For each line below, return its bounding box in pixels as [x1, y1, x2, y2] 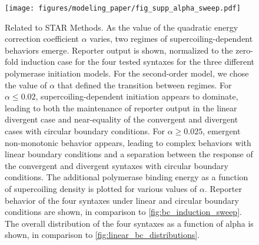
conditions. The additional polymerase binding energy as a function [5, 171, 248, 183]
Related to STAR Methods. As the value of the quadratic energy [5, 21, 238, 33]
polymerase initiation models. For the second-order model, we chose [5, 67, 249, 80]
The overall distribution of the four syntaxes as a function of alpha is [5, 217, 254, 229]
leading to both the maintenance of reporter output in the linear [5, 101, 237, 114]
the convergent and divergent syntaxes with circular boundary [5, 159, 228, 171]
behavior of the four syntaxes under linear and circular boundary [5, 194, 239, 206]
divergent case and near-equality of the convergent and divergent [5, 113, 238, 125]
